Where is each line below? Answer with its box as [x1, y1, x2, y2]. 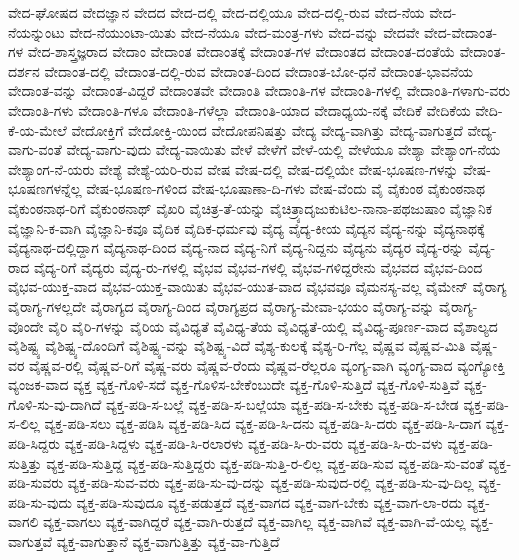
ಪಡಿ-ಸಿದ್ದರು [8, 433, 61, 454]
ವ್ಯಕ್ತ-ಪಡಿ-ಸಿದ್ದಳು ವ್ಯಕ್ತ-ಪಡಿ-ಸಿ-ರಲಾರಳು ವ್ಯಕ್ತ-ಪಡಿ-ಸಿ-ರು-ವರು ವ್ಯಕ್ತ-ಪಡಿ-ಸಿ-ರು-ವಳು [64, 433, 443, 454]
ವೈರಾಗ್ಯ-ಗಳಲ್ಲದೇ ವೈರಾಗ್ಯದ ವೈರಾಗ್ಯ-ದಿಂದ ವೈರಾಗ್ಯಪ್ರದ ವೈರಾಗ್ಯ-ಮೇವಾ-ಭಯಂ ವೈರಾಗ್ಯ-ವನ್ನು [8, 295, 435, 316]
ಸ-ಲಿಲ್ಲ [8, 413, 40, 434]
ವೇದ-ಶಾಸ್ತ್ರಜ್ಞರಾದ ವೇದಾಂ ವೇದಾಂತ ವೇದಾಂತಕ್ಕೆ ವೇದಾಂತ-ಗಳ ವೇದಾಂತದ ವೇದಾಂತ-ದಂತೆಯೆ [27, 41, 456, 62]
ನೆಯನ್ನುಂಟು [8, 21, 65, 42]
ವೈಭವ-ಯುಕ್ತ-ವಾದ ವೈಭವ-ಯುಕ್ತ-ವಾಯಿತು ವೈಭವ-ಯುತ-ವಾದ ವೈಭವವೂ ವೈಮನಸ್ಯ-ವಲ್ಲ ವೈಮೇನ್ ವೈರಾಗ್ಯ [8, 276, 507, 297]
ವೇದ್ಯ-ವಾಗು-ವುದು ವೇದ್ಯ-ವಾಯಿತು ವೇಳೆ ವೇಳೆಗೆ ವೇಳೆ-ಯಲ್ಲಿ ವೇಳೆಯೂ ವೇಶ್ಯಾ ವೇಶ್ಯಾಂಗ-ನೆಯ [66, 139, 501, 160]
